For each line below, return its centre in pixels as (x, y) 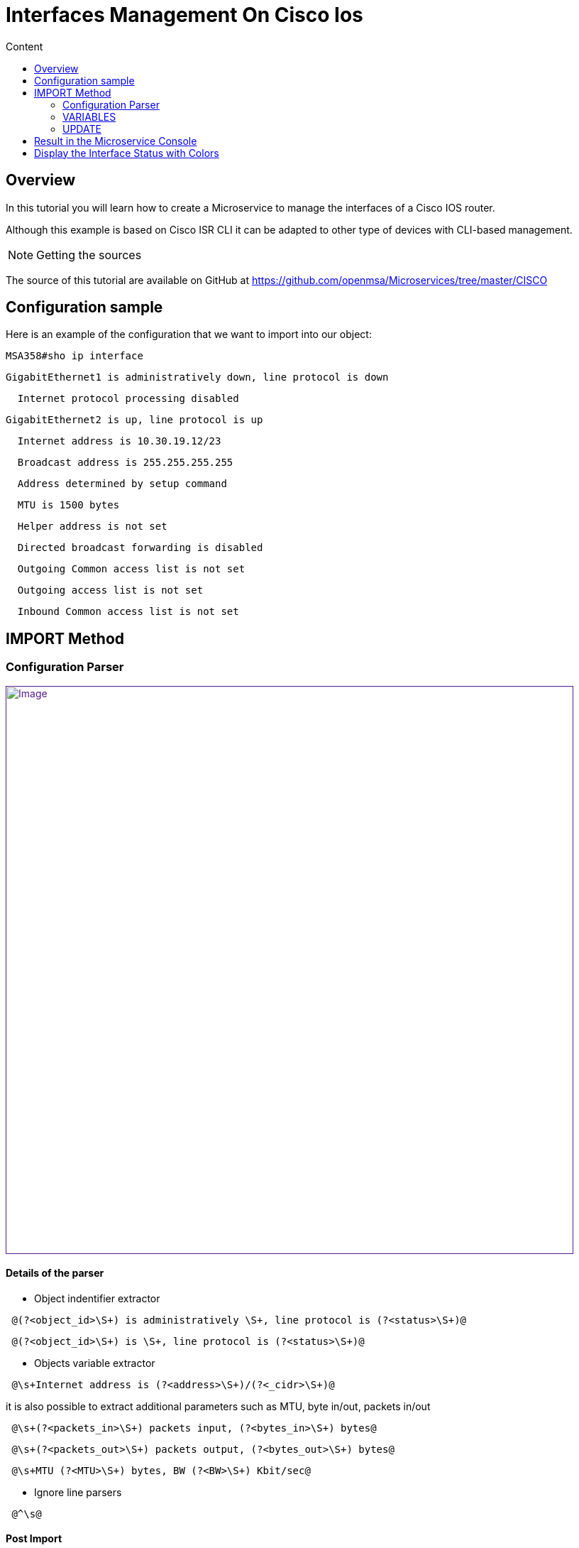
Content (24, 46)
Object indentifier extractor (97, 1298)
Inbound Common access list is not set (128, 612)
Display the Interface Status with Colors (127, 153)
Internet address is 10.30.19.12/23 (119, 441)
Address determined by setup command (122, 484)
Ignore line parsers (78, 1492)
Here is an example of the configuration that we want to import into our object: (189, 334)
